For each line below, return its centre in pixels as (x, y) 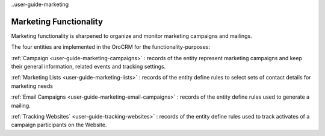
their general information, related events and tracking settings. (88, 67)
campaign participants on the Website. (59, 125)
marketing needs (32, 86)
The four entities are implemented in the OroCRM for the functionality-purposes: (111, 47)
